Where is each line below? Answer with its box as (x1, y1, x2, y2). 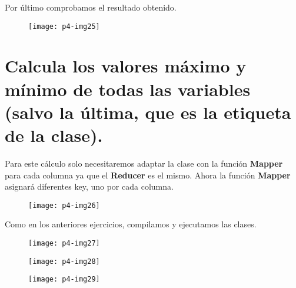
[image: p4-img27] (28, 239, 100, 247)
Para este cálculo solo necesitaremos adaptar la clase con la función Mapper (5, 157, 283, 169)
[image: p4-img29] (28, 275, 100, 284)
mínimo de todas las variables (5, 77, 251, 101)
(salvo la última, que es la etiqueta (5, 100, 291, 124)
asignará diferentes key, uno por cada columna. (5, 180, 174, 193)
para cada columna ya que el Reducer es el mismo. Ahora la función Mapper (5, 168, 291, 181)
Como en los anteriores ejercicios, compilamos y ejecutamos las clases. (5, 218, 257, 230)
